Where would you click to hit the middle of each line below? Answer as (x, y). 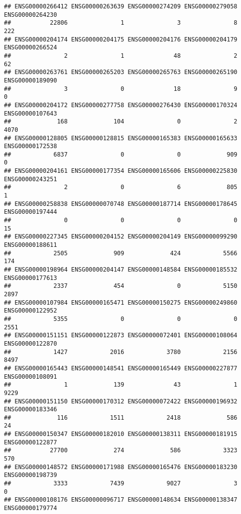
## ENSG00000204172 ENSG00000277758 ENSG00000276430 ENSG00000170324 (121, 105)
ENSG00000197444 (31, 212)
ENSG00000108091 (31, 376)
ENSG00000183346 (31, 410)
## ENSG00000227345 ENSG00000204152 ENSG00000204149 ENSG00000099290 (121, 237)
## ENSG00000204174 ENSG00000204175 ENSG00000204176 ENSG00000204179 (121, 39)
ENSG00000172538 (31, 146)
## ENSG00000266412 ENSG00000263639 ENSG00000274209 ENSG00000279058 (121, 6)
